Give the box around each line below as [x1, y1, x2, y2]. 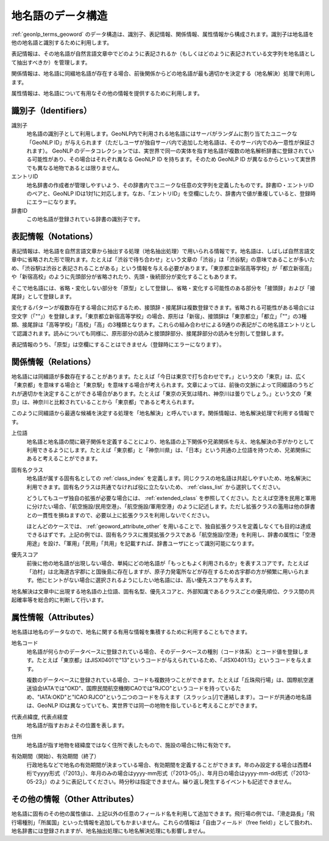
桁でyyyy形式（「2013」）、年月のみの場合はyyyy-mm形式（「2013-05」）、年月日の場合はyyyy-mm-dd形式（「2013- [26, 769, 311, 777]
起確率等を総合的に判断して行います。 [11, 596, 107, 604]
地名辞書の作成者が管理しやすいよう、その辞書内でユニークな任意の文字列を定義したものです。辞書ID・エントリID [26, 181, 314, 188]
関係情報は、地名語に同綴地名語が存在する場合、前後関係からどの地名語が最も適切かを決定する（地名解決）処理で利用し [11, 70, 316, 77]
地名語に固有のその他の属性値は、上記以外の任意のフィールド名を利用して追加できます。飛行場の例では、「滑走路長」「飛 [11, 810, 315, 817]
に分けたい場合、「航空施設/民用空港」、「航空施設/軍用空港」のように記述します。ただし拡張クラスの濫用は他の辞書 [26, 503, 316, 510]
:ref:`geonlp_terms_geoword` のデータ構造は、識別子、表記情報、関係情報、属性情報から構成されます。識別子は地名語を [11, 30, 314, 38]
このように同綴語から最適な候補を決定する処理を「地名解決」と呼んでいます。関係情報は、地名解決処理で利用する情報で [11, 409, 315, 417]
